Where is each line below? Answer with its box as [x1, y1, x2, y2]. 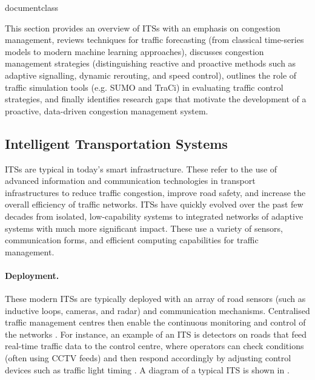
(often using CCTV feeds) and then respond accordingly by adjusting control [5, 352, 291, 364]
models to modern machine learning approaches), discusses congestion [5, 45, 264, 57]
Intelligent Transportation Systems [5, 134, 228, 152]
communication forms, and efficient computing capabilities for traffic [5, 234, 259, 246]
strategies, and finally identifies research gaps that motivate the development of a [5, 93, 307, 105]
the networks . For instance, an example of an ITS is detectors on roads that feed [5, 327, 307, 340]
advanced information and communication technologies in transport [5, 174, 256, 187]
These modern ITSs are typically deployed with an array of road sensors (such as [5, 292, 306, 305]
